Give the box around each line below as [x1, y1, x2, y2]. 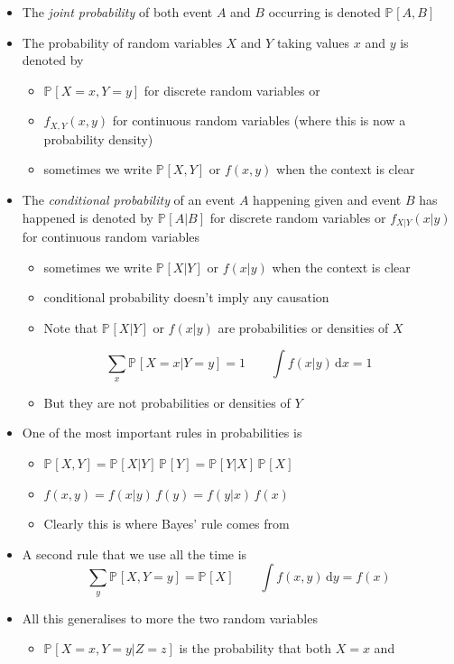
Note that [43, 318, 98, 337]
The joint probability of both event [22, 3, 213, 21]
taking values [276, 32, 350, 51]
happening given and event [253, 190, 402, 209]
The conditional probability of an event [22, 190, 236, 209]
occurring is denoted [268, 3, 381, 21]
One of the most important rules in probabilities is [22, 423, 302, 442]
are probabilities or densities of [218, 318, 389, 337]
